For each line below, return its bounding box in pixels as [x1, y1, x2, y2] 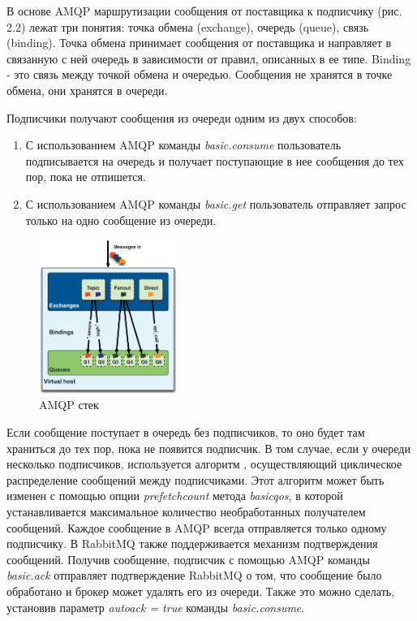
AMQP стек [39, 396, 99, 413]
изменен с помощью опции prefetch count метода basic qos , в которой [6, 487, 343, 504]
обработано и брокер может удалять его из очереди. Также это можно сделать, [6, 582, 395, 599]
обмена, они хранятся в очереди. [6, 81, 168, 98]
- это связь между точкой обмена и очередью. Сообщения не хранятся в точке [6, 66, 393, 83]
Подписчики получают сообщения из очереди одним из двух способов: [6, 109, 357, 126]
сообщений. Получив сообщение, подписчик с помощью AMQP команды [6, 550, 370, 567]
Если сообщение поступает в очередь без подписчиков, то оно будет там [6, 424, 365, 441]
